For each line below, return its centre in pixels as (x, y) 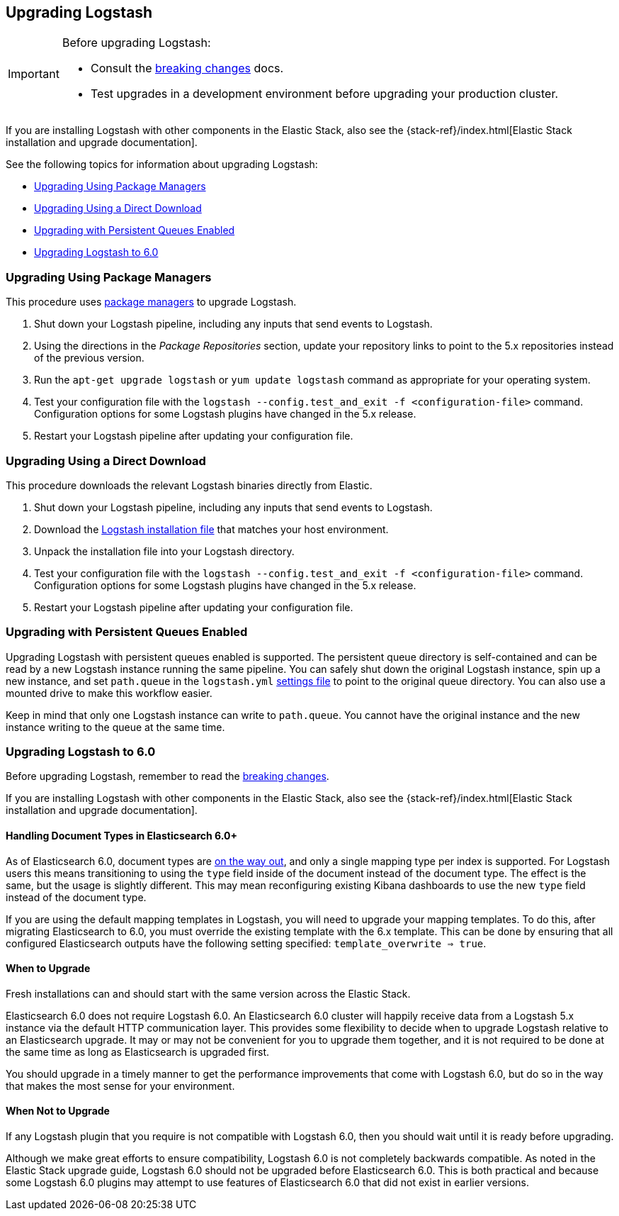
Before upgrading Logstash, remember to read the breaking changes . (167, 776)
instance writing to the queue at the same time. (115, 727)
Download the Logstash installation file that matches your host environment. (211, 529)
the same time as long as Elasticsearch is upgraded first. (138, 1052)
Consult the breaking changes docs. (187, 68)
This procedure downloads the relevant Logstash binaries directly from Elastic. (189, 485)
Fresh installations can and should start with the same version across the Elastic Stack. (208, 993)
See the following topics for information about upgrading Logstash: (162, 164)
